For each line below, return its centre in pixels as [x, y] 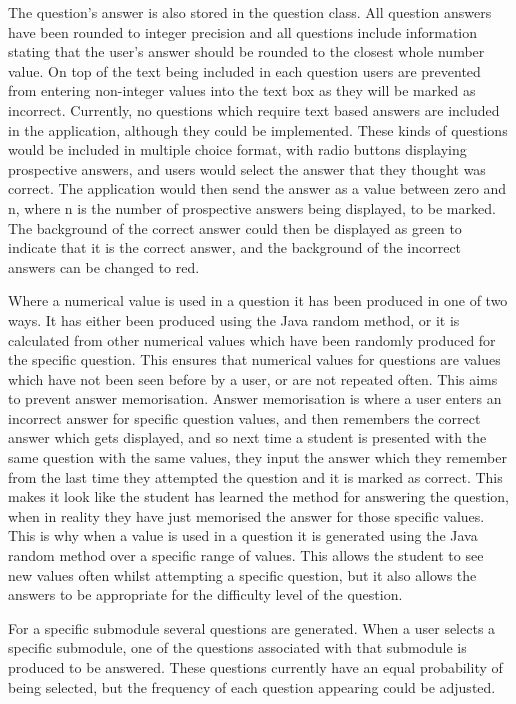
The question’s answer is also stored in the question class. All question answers [250, 12]
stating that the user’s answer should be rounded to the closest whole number [246, 51]
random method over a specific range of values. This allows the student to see [246, 555]
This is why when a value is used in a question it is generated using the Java [243, 535]
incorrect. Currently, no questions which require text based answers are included [254, 109]
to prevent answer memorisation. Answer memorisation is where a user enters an [255, 398]
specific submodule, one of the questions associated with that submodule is [237, 647]
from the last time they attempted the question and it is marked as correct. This [255, 476]
